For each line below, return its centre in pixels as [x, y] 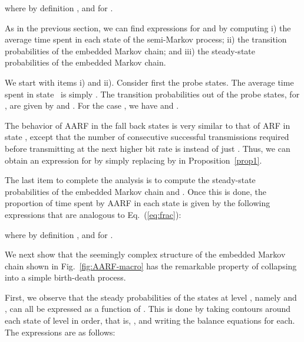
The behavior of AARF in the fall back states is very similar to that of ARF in [148, 125]
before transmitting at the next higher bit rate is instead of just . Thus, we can [148, 148]
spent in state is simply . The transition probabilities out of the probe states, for [152, 94]
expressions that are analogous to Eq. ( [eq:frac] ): [93, 214]
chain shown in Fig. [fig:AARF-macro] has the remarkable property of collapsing [151, 266]
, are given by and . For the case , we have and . [92, 105]
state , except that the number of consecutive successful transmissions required [147, 137]
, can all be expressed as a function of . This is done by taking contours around [148, 309]
